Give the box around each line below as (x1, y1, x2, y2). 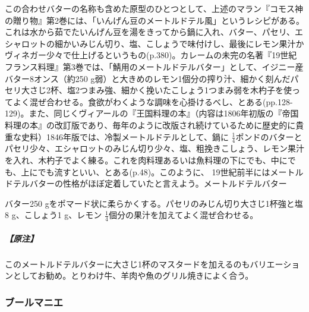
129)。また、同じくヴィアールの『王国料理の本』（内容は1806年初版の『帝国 (5, 107, 299, 119)
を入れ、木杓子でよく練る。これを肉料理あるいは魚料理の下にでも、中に (5, 153, 288, 166)
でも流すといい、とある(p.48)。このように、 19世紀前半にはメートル (37, 165, 304, 178)
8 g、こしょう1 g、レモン (5, 209, 102, 221)
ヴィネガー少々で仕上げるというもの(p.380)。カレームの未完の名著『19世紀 (5, 49, 297, 61)
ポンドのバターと (235, 130, 302, 143)
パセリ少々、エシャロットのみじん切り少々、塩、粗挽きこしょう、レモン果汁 (5, 142, 304, 155)
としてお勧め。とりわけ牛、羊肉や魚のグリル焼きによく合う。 (12, 269, 254, 282)
